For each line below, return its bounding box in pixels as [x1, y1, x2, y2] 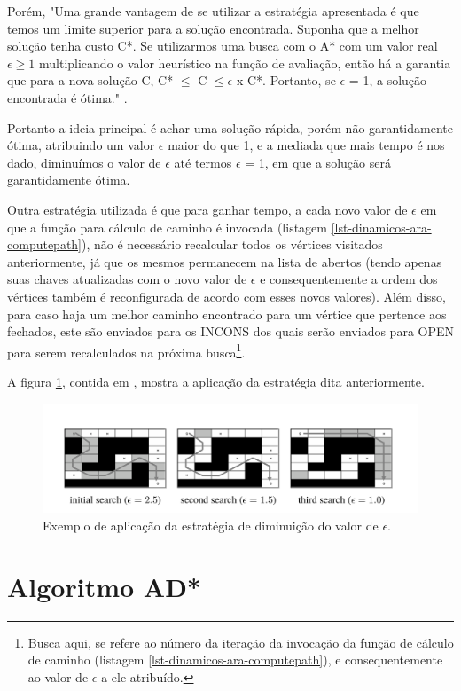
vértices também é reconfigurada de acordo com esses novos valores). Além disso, [7, 287, 446, 305]
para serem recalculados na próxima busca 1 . [7, 340, 246, 361]
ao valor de [27, 667, 89, 686]
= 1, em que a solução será [245, 153, 391, 171]
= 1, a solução [348, 71, 427, 90]
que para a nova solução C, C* [7, 71, 174, 90]
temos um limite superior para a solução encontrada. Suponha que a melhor [7, 19, 419, 37]
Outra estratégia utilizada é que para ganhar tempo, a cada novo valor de [7, 200, 408, 218]
